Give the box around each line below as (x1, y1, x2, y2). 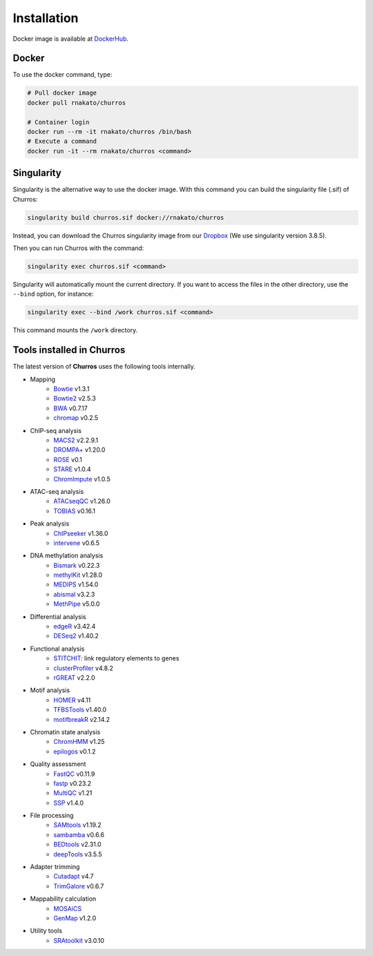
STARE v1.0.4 (53, 465, 91, 473)
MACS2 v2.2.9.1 (53, 436, 99, 444)
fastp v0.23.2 (53, 779, 92, 787)
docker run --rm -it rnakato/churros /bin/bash (27, 128, 191, 135)
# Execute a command (27, 137, 97, 145)
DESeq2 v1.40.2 (53, 632, 99, 640)
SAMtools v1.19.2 (53, 821, 102, 829)
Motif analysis (30, 686, 70, 694)
